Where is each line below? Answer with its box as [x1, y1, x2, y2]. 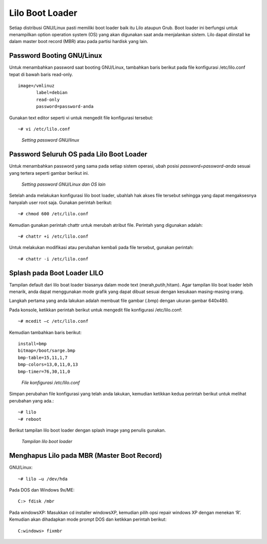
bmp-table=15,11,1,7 [18, 354, 68, 360]
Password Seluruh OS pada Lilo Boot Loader [9, 150, 148, 158]
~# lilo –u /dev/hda [18, 476, 68, 482]
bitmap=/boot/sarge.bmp [18, 348, 76, 353]
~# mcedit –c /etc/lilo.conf [18, 318, 89, 324]
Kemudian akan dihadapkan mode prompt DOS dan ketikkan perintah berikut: [9, 516, 167, 522]
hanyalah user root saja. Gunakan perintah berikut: [9, 199, 112, 205]
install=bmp [18, 341, 47, 346]
